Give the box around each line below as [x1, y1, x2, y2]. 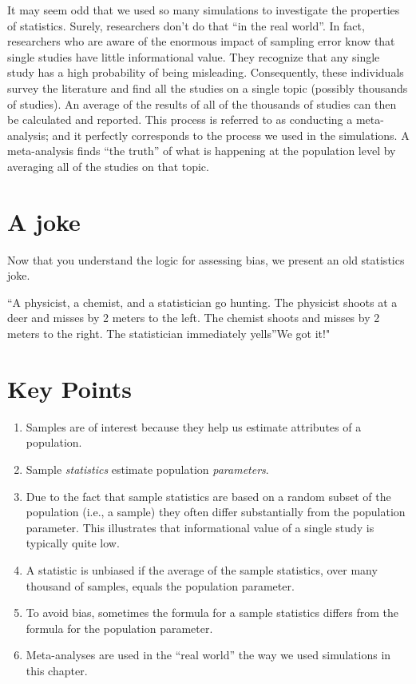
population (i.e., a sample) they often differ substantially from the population [26, 503, 406, 520]
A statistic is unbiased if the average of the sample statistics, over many [26, 561, 378, 578]
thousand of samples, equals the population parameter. [26, 577, 295, 594]
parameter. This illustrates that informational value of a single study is [26, 519, 374, 535]
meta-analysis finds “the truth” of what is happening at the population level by [7, 142, 396, 159]
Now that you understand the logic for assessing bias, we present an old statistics [7, 251, 405, 268]
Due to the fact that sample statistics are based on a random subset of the [26, 487, 391, 504]
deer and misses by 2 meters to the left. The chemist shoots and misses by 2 [7, 309, 380, 326]
